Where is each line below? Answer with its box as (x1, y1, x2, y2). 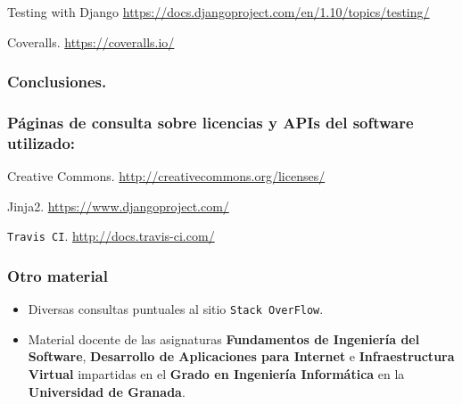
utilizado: (7, 131, 76, 153)
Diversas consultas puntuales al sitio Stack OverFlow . (28, 300, 324, 318)
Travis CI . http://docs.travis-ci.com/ (7, 227, 215, 245)
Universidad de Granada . (28, 382, 186, 400)
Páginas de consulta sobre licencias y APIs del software (7, 111, 414, 133)
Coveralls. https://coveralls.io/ (7, 32, 175, 51)
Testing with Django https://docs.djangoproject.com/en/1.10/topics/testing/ (7, 3, 430, 21)
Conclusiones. (7, 70, 107, 93)
